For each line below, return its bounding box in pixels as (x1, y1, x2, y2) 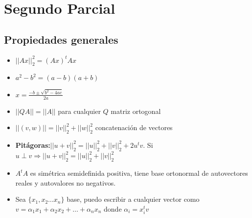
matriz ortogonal (111, 106, 161, 116)
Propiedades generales (4, 31, 118, 47)
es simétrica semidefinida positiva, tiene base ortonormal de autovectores (30, 168, 248, 178)
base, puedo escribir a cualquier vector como (67, 194, 200, 204)
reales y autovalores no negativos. (15, 177, 116, 188)
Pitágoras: (15, 139, 50, 150)
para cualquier (58, 106, 101, 116)
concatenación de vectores (95, 122, 173, 133)
